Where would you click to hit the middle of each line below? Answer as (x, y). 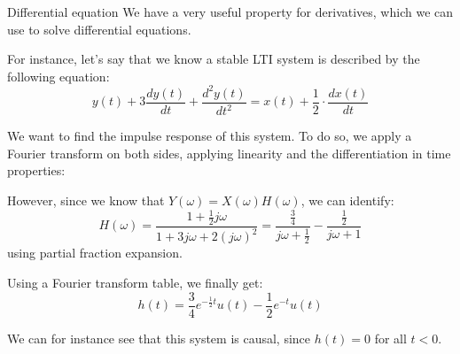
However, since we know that (86, 200)
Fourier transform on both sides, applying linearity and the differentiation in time (229, 153)
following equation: (58, 76)
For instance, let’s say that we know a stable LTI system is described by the (214, 59)
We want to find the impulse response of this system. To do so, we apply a (210, 136)
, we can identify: (347, 200)
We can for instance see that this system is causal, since (159, 338)
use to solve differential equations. (99, 29)
